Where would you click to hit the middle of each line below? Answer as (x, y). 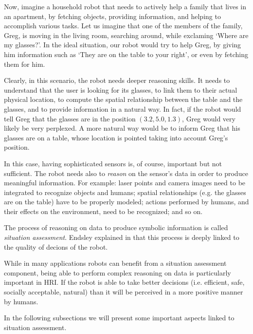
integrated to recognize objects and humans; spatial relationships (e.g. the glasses (125, 192)
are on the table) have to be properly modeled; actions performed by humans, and (126, 202)
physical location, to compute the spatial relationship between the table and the (123, 99)
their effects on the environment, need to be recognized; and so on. (103, 211)
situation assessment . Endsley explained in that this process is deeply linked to (122, 237)
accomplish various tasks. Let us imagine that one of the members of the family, (123, 26)
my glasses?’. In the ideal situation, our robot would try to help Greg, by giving (123, 45)
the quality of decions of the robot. (56, 246)
